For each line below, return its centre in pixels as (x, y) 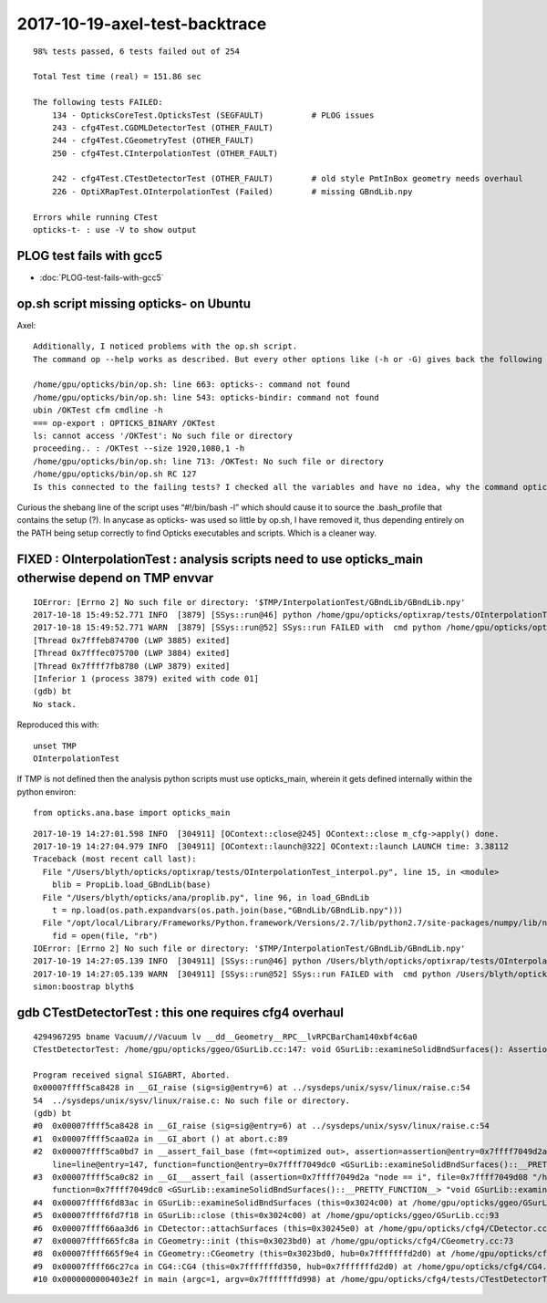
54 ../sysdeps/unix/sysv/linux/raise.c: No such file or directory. (192, 1100)
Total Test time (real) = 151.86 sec (118, 77)
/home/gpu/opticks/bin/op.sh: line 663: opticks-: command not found (192, 385)
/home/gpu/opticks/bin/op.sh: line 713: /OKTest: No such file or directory (209, 461)
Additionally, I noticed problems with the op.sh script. (165, 346)
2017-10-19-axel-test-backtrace (142, 24)
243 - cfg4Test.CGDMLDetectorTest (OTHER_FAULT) (162, 127)
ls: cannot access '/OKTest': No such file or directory (163, 435)
